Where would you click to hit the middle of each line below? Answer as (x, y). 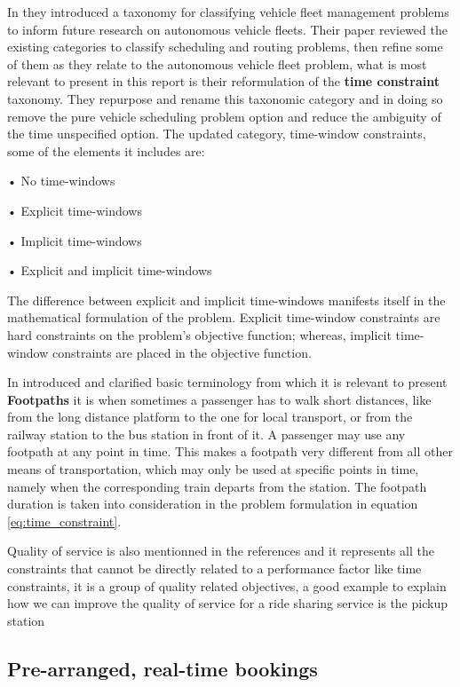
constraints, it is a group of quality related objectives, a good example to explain (227, 585)
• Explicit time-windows (75, 210)
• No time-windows (61, 181)
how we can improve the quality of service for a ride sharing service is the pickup (227, 603)
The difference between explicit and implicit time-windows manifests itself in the (226, 300)
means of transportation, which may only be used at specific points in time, (213, 469)
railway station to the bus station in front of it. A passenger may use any (206, 434)
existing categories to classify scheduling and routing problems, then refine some (225, 47)
